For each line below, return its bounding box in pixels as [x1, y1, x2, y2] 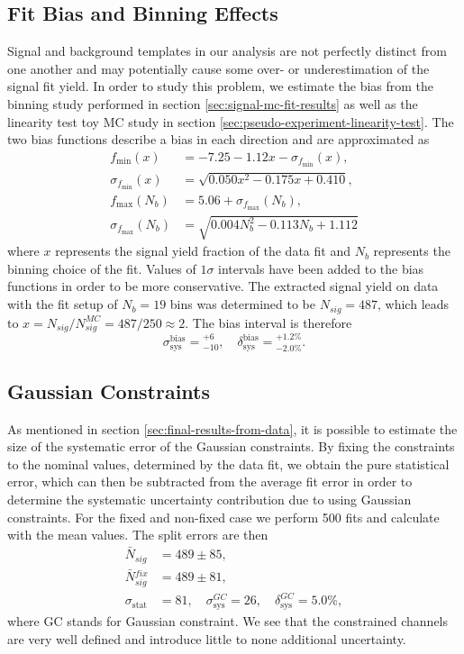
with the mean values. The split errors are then [7, 525, 268, 544]
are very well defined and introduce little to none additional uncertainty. [7, 629, 406, 648]
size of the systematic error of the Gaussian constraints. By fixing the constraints [7, 437, 455, 456]
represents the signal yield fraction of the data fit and [55, 241, 350, 260]
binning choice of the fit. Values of [7, 259, 196, 277]
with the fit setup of [7, 295, 118, 313]
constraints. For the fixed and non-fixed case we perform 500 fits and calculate [7, 507, 440, 526]
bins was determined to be [169, 295, 315, 313]
